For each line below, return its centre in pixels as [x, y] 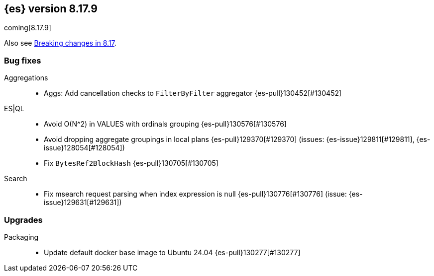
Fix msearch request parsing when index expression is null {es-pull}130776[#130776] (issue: [195, 194]
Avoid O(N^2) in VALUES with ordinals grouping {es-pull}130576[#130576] [165, 124]
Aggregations [26, 78]
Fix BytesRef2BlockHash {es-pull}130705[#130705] [131, 163]
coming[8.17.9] [28, 28]
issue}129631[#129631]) [83, 203]
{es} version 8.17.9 [51, 9]
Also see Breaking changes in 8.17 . [60, 43]
